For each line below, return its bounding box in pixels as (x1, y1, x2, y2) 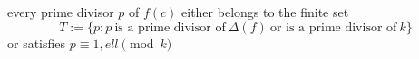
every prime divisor (7, 3, 114, 21)
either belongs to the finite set (181, 3, 349, 21)
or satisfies (7, 33, 66, 52)
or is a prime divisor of (269, 21, 397, 34)
